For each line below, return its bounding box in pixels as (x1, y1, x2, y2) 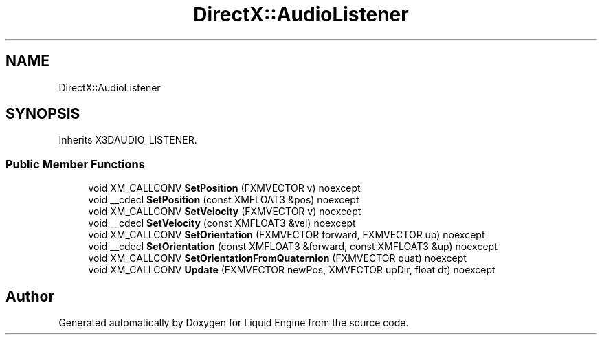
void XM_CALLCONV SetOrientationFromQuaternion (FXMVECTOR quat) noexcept (88, 252, 467, 264)
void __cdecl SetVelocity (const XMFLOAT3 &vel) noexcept (88, 217, 356, 229)
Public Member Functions (5, 157, 145, 171)
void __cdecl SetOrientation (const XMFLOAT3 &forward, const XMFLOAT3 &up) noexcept (88, 240, 498, 253)
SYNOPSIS (5, 105, 80, 123)
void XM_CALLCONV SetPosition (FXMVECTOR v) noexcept (88, 182, 361, 194)
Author (5, 287, 54, 305)
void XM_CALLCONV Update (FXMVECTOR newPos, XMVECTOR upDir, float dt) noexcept (88, 264, 495, 276)
